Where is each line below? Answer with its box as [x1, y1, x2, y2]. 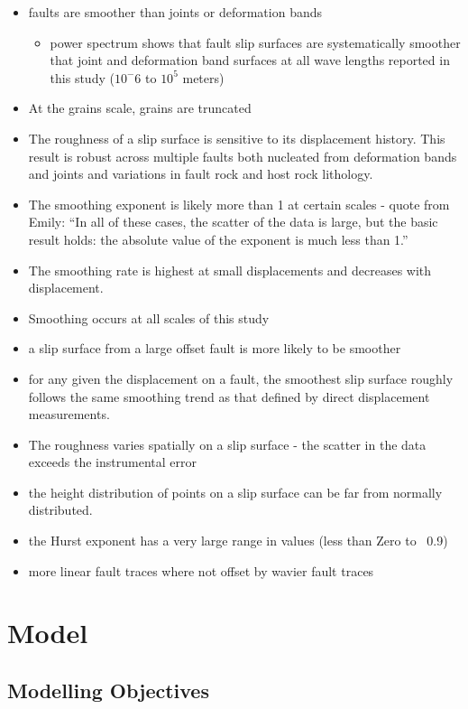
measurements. [28, 405, 110, 424]
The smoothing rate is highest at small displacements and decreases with [28, 260, 432, 279]
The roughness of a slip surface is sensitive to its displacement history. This [28, 128, 445, 147]
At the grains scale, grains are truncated [28, 98, 252, 117]
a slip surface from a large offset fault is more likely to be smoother [28, 339, 401, 358]
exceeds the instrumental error [28, 452, 197, 471]
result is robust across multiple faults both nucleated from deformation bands [28, 146, 457, 165]
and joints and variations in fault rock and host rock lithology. [28, 164, 373, 183]
